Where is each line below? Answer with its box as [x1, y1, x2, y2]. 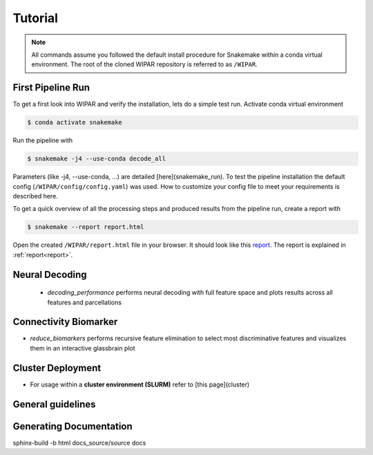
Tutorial [12, 10, 59, 26]
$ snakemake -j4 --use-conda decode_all [27, 155, 166, 162]
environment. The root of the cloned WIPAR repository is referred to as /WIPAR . [31, 60, 258, 68]
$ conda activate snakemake [27, 118, 122, 127]
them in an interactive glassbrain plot [30, 344, 135, 352]
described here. [12, 192, 58, 200]
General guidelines [12, 398, 96, 410]
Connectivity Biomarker [12, 316, 118, 328]
